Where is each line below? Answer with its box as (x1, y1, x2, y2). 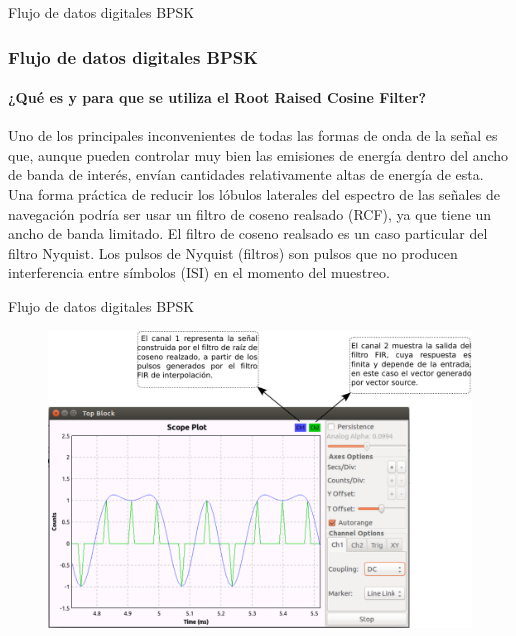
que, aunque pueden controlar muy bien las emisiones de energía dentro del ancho (8, 144, 509, 165)
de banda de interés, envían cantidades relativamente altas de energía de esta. (8, 164, 484, 185)
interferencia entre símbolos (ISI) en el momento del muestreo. (8, 262, 390, 283)
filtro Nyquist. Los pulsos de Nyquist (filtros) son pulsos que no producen (8, 242, 458, 263)
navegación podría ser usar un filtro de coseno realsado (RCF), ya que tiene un (8, 203, 492, 224)
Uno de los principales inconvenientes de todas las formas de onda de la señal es (8, 125, 498, 146)
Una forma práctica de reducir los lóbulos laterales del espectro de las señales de (8, 184, 500, 205)
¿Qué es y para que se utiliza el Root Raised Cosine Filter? (8, 87, 427, 108)
